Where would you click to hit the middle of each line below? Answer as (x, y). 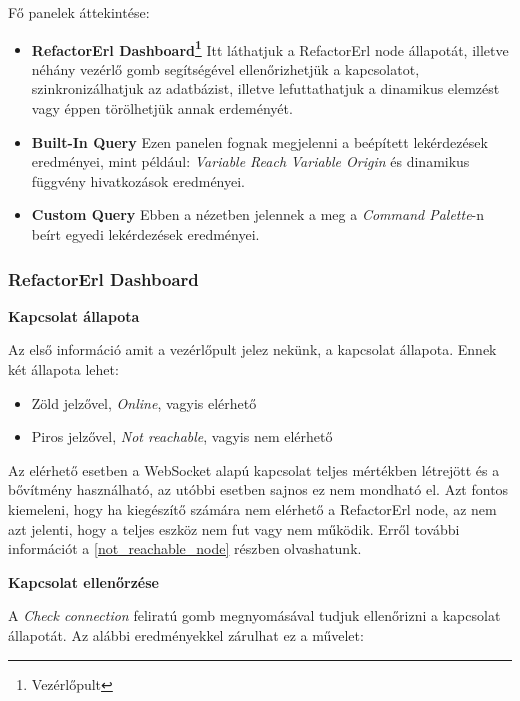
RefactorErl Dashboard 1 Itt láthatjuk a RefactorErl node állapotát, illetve (270, 48)
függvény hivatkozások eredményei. (138, 180)
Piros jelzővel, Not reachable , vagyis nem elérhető (182, 436)
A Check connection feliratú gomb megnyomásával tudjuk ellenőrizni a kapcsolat (254, 615)
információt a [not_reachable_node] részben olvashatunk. (185, 548)
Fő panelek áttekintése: (79, 12)
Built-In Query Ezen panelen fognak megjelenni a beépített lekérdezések (259, 141)
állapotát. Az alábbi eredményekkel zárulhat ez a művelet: (186, 634)
